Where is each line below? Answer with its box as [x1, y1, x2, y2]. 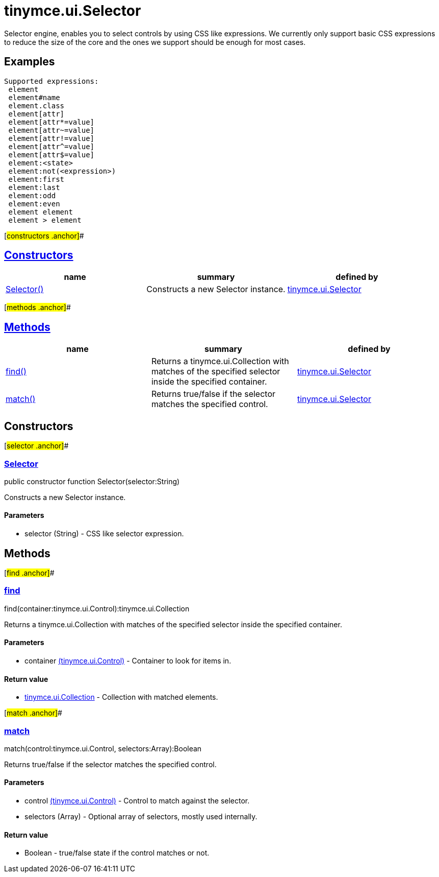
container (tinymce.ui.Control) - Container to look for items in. [24, 656, 231, 665]
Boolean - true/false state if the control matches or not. [24, 848, 210, 858]
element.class [8, 101, 65, 110]
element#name [8, 93, 60, 102]
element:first [8, 175, 65, 183]
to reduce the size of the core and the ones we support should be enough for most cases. [4, 37, 306, 46]
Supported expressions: [4, 77, 99, 85]
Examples [4, 55, 55, 68]
